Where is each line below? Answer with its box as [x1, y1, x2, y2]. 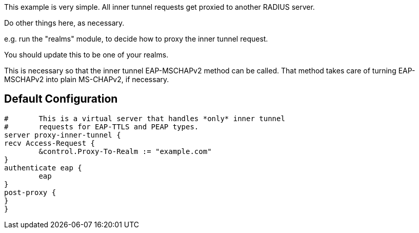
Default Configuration [4, 92, 118, 106]
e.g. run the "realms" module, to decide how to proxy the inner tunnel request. [4, 34, 268, 43]
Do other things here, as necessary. [4, 18, 125, 27]
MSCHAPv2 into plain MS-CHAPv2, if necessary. [4, 75, 169, 84]
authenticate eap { [4, 163, 82, 172]
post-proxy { [4, 188, 56, 197]
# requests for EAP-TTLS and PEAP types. [4, 122, 199, 131]
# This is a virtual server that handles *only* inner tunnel [4, 114, 285, 123]
